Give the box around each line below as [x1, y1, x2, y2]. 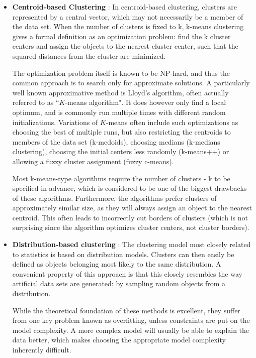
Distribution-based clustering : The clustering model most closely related [12, 239, 251, 250]
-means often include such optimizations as [106, 116, 238, 127]
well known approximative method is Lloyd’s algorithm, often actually [12, 87, 229, 97]
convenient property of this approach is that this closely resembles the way [12, 268, 242, 279]
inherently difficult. [12, 344, 71, 354]
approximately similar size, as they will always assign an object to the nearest [12, 202, 252, 213]
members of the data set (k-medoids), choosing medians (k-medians [12, 136, 220, 147]
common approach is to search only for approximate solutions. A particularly [12, 77, 250, 88]
